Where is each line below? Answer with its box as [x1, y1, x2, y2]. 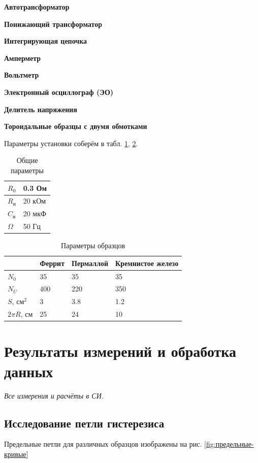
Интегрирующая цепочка [4, 36, 87, 46]
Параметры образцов [61, 240, 125, 251]
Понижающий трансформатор [4, 18, 102, 29]
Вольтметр [4, 70, 39, 80]
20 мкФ [23, 208, 47, 219]
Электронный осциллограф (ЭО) [4, 86, 114, 97]
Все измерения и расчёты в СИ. [4, 390, 104, 401]
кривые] [4, 448, 28, 459]
